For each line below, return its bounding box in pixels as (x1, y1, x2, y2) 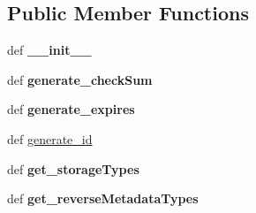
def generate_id (7, 129, 93, 148)
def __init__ (7, 41, 92, 59)
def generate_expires (7, 100, 135, 118)
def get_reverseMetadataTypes (7, 189, 199, 208)
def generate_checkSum (7, 70, 153, 88)
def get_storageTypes (7, 159, 139, 178)
